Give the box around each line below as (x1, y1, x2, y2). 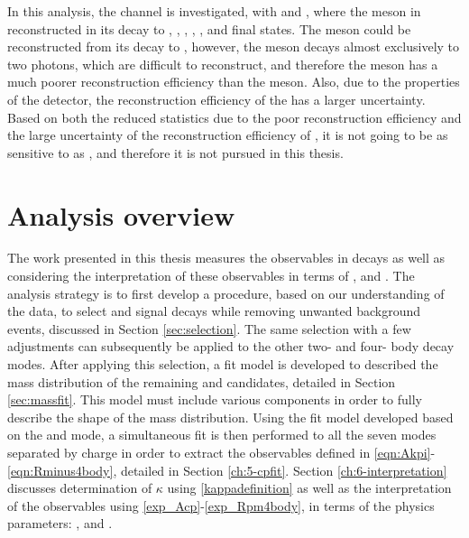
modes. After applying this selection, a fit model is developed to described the (7, 355, 438, 374)
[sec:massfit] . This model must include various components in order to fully (7, 390, 422, 409)
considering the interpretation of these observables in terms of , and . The (7, 266, 415, 285)
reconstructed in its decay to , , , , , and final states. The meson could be (7, 19, 411, 38)
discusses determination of (7, 478, 152, 497)
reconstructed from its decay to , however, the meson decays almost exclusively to (7, 37, 460, 56)
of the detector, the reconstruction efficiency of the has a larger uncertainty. (7, 89, 426, 108)
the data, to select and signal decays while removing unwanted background (7, 301, 421, 320)
